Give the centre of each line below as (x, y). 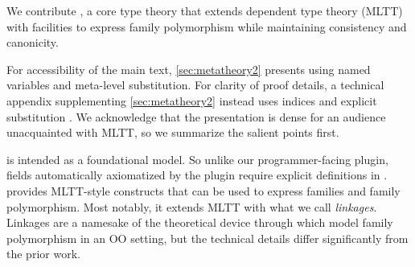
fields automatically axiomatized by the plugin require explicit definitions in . (197, 175)
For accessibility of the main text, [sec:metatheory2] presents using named (189, 69)
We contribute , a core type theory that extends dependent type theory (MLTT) (205, 10)
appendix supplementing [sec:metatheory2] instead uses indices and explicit (192, 100)
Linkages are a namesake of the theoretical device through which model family (200, 222)
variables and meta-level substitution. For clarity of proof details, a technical (195, 85)
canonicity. (33, 42)
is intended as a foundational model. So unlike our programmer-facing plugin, (197, 159)
